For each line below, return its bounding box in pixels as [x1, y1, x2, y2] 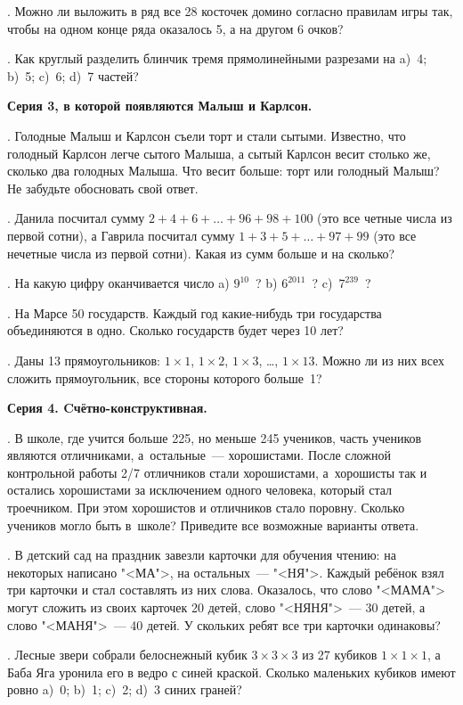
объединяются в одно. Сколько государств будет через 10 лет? [7, 321, 344, 340]
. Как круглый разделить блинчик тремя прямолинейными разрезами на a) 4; [7, 49, 427, 68]
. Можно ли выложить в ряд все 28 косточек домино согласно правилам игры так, [7, 2, 453, 20]
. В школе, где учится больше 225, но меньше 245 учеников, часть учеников [7, 428, 422, 447]
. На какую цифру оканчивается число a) [7, 274, 230, 292]
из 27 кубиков [302, 645, 378, 664]
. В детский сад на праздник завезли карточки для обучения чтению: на [7, 545, 396, 564]
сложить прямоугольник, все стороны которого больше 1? [7, 368, 322, 387]
